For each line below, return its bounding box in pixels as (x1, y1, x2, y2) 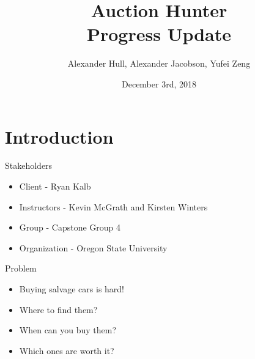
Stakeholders (5, 159, 53, 172)
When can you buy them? (19, 324, 117, 336)
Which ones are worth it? (19, 344, 114, 357)
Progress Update (86, 21, 232, 46)
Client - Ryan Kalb (19, 180, 91, 193)
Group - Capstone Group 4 (19, 221, 121, 234)
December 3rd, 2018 (122, 77, 196, 90)
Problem (5, 262, 37, 275)
